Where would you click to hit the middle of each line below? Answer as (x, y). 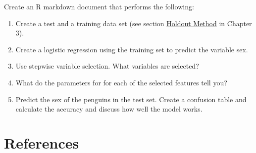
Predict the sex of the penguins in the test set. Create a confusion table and (131, 99)
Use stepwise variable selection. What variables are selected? (107, 66)
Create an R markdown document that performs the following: (99, 6)
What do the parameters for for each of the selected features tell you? (121, 82)
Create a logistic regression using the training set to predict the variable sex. (132, 49)
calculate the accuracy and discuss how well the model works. (109, 109)
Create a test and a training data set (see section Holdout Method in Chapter (134, 23)
